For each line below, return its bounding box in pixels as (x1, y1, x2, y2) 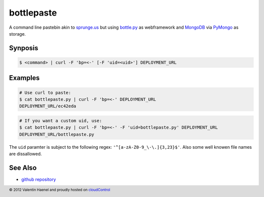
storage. (9, 31, 26, 37)
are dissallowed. (9, 151, 42, 157)
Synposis (9, 44, 39, 52)
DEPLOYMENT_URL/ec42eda (19, 103, 77, 109)
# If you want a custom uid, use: (19, 118, 102, 123)
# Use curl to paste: (19, 90, 71, 95)
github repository (21, 176, 56, 182)
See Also (9, 163, 37, 172)
